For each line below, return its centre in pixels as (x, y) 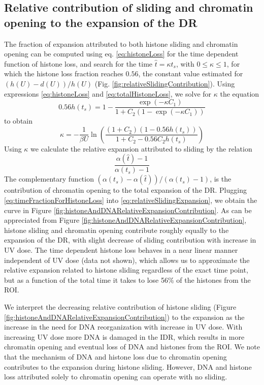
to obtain (19, 121)
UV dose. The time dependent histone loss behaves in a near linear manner (121, 250)
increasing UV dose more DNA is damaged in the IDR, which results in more (124, 336)
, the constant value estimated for (191, 73)
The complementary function (49, 179)
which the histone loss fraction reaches (64, 73)
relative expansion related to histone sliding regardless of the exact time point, (126, 270)
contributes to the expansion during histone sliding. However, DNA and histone (128, 366)
